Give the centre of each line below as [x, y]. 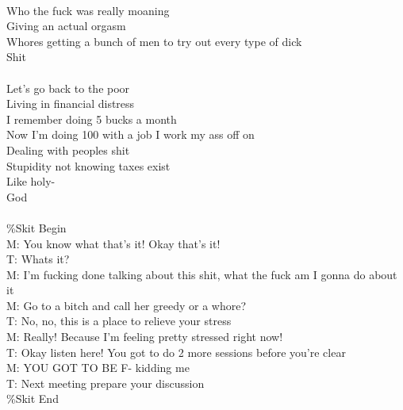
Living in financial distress [71, 103]
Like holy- [31, 181]
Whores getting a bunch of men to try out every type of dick [154, 41]
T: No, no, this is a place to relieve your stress [119, 321]
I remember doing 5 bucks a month [92, 119]
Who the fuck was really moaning [88, 10]
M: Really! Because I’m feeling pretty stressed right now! [145, 337]
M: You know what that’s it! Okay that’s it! [113, 243]
